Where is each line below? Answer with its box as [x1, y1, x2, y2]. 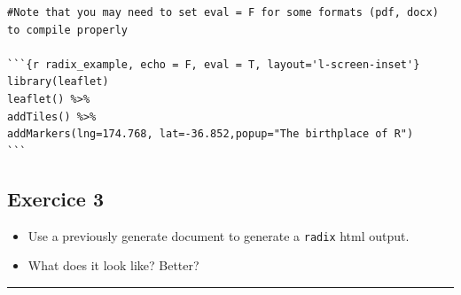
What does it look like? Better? [27, 256, 199, 275]
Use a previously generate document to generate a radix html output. [27, 226, 410, 245]
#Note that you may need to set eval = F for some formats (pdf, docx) [7, 6, 439, 19]
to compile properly [7, 23, 129, 36]
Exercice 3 [7, 184, 104, 212]
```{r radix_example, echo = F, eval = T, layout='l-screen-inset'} [7, 58, 420, 71]
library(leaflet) [7, 75, 109, 89]
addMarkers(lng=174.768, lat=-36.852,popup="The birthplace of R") [7, 128, 414, 141]
